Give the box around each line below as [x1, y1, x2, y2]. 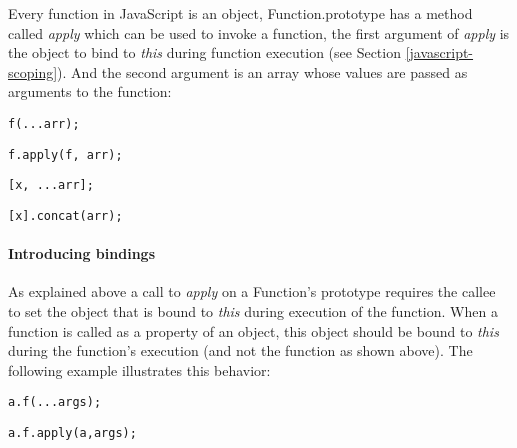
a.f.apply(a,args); [8, 426, 137, 441]
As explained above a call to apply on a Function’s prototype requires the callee [8, 281, 496, 302]
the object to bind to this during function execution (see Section [8, 42, 401, 63]
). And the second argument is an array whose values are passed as [57, 61, 468, 82]
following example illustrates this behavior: [8, 359, 271, 380]
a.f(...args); [8, 395, 102, 410]
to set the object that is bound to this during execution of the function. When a [8, 300, 498, 321]
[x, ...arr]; [8, 178, 94, 193]
